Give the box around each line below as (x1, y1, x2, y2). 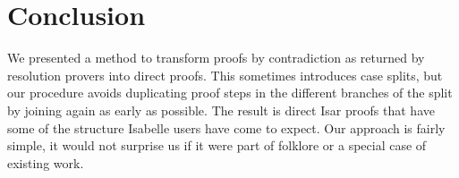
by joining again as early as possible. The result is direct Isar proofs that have (7, 100, 435, 119)
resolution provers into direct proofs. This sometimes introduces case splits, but (7, 65, 443, 84)
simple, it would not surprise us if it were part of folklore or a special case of (7, 136, 427, 155)
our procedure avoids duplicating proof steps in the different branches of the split (7, 83, 453, 102)
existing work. (7, 153, 84, 172)
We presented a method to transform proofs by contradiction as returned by (7, 48, 425, 67)
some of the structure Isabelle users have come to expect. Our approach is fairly (7, 118, 446, 137)
